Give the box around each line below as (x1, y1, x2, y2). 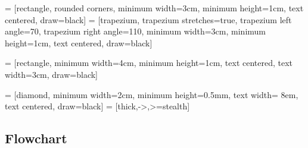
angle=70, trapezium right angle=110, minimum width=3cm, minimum (5, 25, 266, 37)
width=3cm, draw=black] (5, 68, 98, 80)
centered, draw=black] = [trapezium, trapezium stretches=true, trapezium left (5, 13, 292, 26)
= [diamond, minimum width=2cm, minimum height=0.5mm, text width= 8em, (5, 88, 298, 100)
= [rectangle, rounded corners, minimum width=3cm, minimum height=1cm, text (5, 2, 304, 14)
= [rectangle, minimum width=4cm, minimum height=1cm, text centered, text (5, 56, 293, 69)
